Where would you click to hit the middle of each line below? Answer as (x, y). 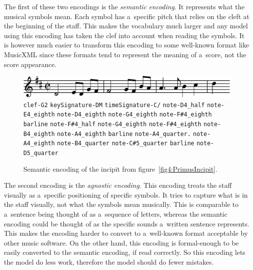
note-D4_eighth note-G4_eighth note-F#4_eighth (135, 115)
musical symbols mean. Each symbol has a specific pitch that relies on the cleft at (127, 16)
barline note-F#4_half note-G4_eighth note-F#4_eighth (112, 124)
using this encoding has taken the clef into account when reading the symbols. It (124, 35)
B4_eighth (39, 134)
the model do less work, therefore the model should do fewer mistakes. (109, 261)
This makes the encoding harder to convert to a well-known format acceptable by (126, 233)
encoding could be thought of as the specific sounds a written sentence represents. (127, 223)
